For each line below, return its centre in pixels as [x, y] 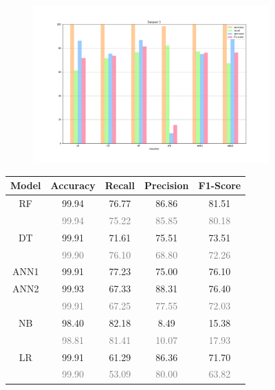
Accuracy [73, 185]
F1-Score [220, 185]
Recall [120, 185]
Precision [167, 185]
